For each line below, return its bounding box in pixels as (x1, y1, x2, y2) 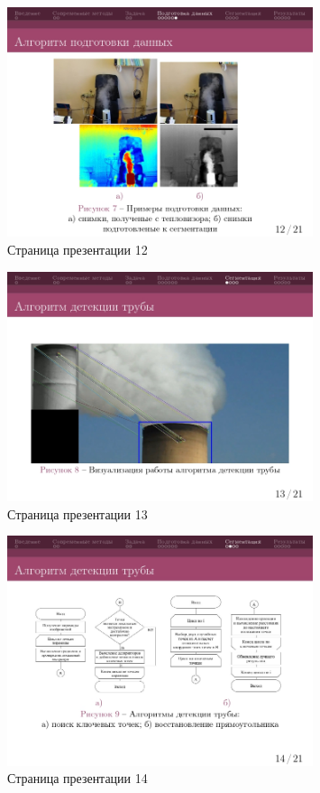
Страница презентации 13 (7, 504, 148, 523)
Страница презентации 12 (7, 239, 148, 258)
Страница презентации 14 (7, 769, 148, 788)
